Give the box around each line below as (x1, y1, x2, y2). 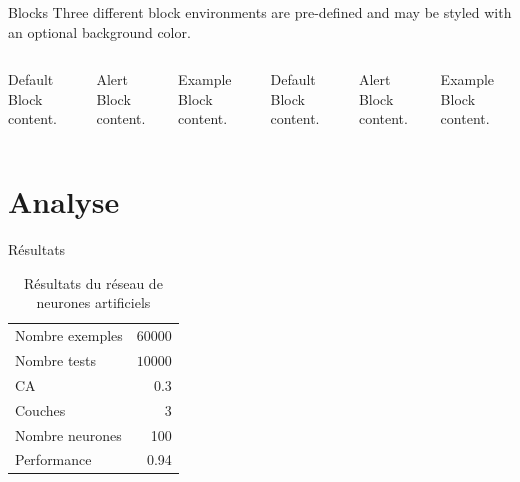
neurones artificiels (36, 292, 151, 313)
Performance (15, 449, 92, 470)
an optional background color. (8, 21, 191, 42)
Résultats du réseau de (23, 272, 163, 293)
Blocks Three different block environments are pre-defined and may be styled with (8, 2, 512, 22)
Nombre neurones (15, 424, 122, 445)
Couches (15, 399, 66, 420)
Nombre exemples (15, 325, 123, 346)
